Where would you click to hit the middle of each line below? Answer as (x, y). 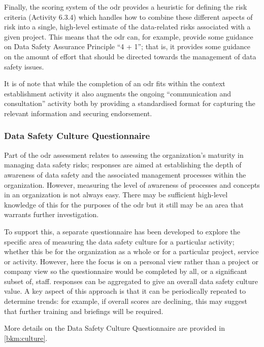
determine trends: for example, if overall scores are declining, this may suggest (126, 301)
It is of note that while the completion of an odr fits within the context (115, 83)
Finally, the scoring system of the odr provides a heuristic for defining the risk (126, 7)
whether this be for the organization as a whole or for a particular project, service (131, 251)
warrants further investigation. (52, 214)
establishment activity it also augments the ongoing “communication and (118, 93)
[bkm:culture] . (26, 338)
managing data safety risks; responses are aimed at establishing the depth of (123, 165)
